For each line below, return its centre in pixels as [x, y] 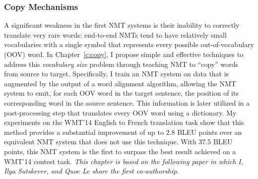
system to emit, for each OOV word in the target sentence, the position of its [121, 93]
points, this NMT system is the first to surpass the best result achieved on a [120, 151]
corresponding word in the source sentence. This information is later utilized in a [127, 102]
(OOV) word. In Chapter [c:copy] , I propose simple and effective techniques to [124, 54]
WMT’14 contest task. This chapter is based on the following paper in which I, [124, 161]
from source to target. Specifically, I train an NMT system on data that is [117, 74]
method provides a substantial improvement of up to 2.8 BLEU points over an [123, 132]
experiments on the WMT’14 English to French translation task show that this [124, 122]
